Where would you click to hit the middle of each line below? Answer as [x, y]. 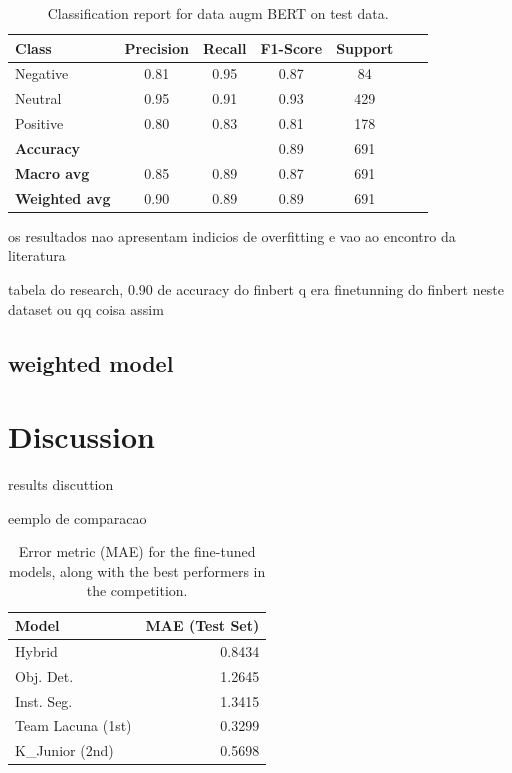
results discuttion [61, 484]
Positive [39, 123]
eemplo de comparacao [77, 517]
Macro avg [52, 172]
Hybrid [36, 650]
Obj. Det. [44, 675]
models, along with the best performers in [137, 570]
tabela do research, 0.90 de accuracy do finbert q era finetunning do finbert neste [256, 288]
